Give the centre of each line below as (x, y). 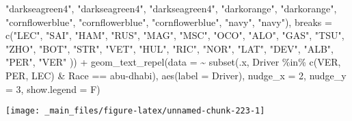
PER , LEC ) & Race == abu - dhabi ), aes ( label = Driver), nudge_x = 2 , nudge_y (176, 75)
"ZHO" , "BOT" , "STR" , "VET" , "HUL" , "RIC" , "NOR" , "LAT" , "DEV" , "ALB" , (170, 48)
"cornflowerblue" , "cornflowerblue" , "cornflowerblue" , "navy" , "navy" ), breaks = (169, 22)
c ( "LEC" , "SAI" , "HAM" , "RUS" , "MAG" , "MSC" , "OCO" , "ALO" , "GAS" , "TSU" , (175, 35)
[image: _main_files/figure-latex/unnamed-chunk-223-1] (135, 111)
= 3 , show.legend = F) (53, 89)
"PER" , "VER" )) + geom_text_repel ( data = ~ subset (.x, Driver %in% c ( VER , (173, 62)
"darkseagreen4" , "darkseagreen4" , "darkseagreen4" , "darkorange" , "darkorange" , (171, 8)
